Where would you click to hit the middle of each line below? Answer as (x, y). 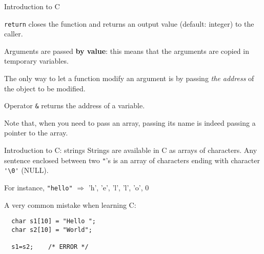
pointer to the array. (36, 133)
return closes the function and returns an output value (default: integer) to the (129, 23)
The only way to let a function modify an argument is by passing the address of (129, 78)
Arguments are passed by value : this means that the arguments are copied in (127, 51)
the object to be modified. (45, 88)
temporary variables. (36, 61)
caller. (14, 34)
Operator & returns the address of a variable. (75, 105)
